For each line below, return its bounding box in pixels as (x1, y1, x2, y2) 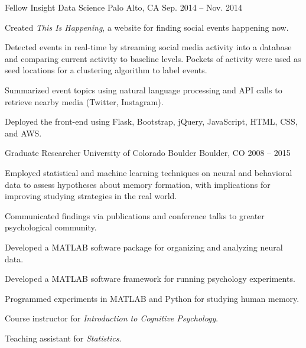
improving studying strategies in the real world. (5, 190, 177, 202)
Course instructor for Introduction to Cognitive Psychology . (5, 312, 219, 324)
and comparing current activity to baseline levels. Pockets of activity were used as (5, 52, 301, 64)
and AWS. (5, 126, 42, 139)
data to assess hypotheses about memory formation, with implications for (5, 178, 271, 190)
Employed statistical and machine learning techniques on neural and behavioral (5, 166, 292, 178)
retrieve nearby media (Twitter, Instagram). (5, 95, 164, 108)
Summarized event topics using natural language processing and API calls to (5, 83, 282, 96)
